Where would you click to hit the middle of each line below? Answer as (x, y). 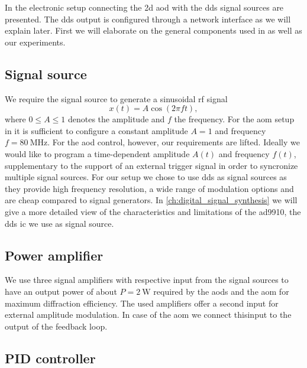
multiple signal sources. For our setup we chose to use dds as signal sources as (146, 177)
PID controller (50, 358)
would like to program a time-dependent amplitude (97, 153)
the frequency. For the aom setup (234, 119)
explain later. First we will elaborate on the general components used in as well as (153, 30)
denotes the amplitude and (116, 119)
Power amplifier (54, 255)
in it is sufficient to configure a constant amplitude (96, 130)
